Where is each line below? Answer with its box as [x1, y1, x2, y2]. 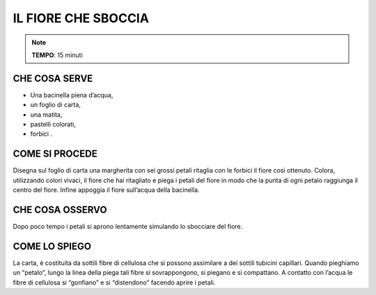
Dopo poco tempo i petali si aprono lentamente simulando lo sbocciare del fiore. [13, 223, 243, 230]
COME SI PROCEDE [13, 148, 97, 160]
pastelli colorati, [30, 120, 76, 129]
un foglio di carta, [30, 101, 81, 109]
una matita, [30, 110, 63, 118]
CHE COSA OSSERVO [13, 204, 107, 216]
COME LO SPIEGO [13, 240, 92, 252]
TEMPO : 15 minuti [31, 51, 83, 59]
